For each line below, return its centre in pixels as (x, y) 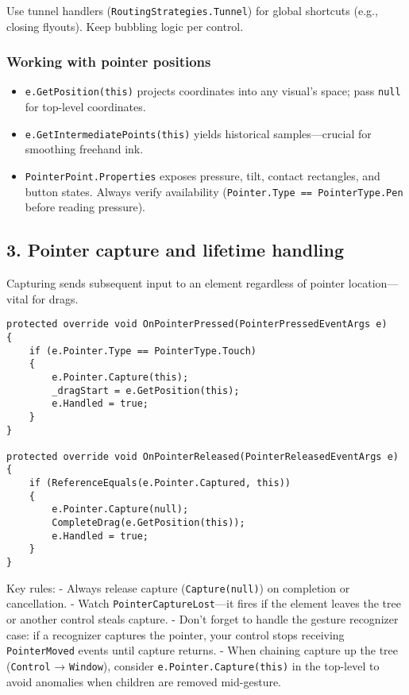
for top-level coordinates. (85, 107)
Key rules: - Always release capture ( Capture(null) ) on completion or (178, 587)
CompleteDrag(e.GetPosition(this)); (149, 523)
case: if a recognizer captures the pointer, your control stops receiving (176, 634)
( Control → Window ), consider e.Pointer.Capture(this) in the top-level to (193, 665)
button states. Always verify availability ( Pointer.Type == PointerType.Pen (214, 191)
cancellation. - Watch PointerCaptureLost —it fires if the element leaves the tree (204, 603)
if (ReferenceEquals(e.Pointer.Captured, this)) (160, 483)
